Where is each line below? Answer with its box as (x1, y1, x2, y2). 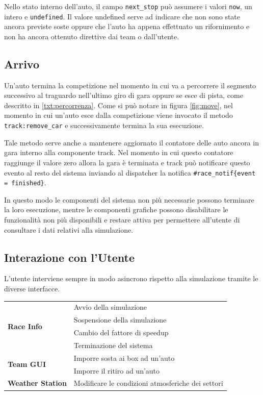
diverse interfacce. (4, 283, 60, 293)
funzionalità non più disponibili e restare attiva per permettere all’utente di (4, 214, 240, 225)
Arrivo (4, 56, 40, 71)
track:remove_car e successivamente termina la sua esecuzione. (4, 120, 204, 131)
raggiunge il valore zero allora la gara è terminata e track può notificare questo (4, 157, 250, 167)
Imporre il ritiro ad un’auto (73, 365, 160, 376)
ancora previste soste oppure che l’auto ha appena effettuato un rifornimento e (4, 21, 250, 32)
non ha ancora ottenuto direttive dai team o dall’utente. (4, 31, 179, 41)
